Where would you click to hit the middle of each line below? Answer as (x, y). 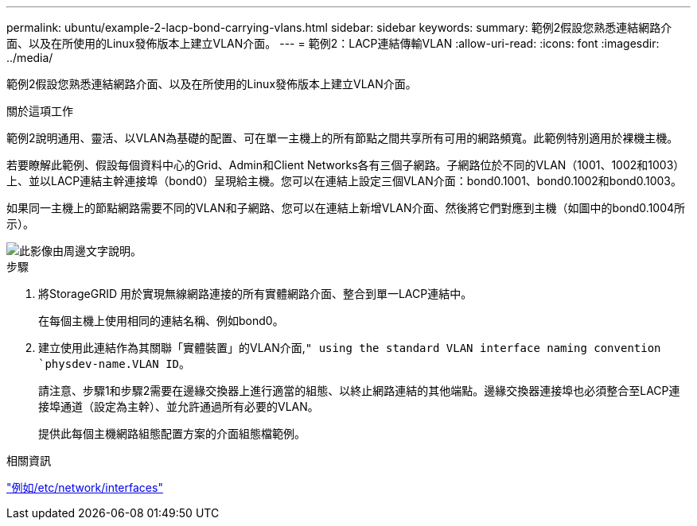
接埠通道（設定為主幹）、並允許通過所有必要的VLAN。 (179, 406)
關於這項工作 (40, 111)
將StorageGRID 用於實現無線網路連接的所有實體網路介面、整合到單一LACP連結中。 (255, 294)
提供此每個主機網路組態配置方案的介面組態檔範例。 (172, 433)
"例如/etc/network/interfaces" (85, 487)
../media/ (30, 58)
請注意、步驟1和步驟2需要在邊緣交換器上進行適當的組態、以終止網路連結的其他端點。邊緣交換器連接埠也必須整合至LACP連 (359, 391)
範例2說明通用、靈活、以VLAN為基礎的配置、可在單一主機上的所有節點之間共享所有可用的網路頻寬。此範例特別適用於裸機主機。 (343, 138)
